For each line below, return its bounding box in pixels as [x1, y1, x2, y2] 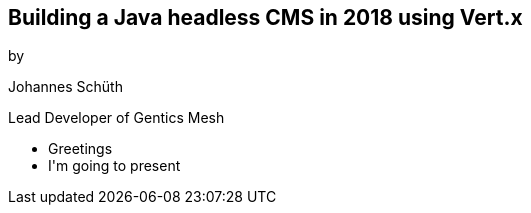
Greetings [48, 140, 113, 158]
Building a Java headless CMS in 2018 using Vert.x [8, 5, 523, 30]
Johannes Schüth [8, 78, 123, 96]
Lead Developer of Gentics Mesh [8, 109, 225, 127]
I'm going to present [48, 157, 181, 175]
